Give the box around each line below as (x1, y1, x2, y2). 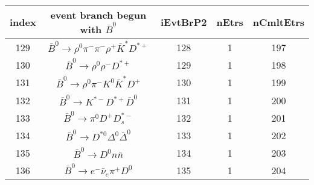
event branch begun (50, 8, 147, 22)
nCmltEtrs (252, 14, 304, 29)
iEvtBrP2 (160, 14, 207, 29)
